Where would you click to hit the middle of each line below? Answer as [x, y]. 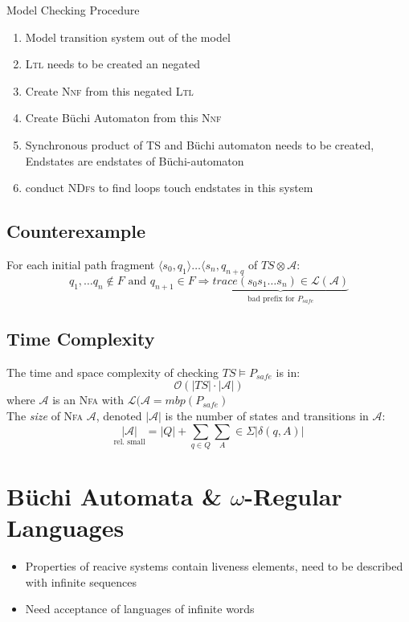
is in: [288, 372]
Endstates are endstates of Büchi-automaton [135, 160]
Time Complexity [81, 338]
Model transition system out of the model [128, 37]
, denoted [119, 415]
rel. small [129, 442]
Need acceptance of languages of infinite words [140, 609]
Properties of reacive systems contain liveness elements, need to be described [214, 566]
